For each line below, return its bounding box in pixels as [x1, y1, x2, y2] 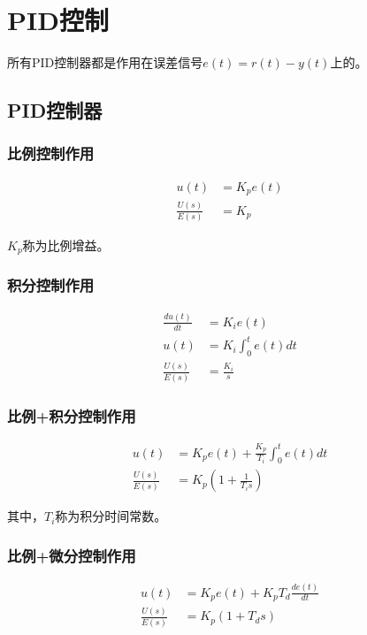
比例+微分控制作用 [7, 545, 136, 566]
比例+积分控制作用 [7, 404, 136, 426]
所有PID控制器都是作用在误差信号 [7, 53, 203, 72]
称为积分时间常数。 [55, 507, 167, 525]
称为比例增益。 [22, 235, 110, 254]
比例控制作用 [7, 142, 95, 164]
